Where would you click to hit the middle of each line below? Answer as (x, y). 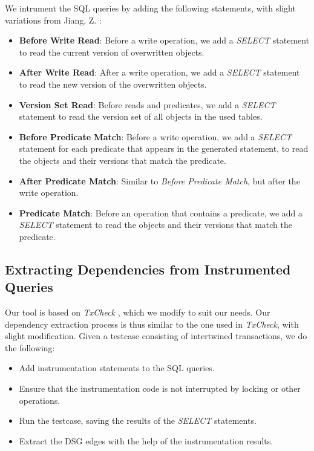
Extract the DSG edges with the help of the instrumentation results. (146, 440)
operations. (40, 400)
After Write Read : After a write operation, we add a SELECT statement (159, 72)
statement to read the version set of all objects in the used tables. (141, 116)
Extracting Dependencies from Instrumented (148, 269)
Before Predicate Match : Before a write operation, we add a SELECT (155, 136)
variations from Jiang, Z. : (53, 20)
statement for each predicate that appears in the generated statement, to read (164, 148)
